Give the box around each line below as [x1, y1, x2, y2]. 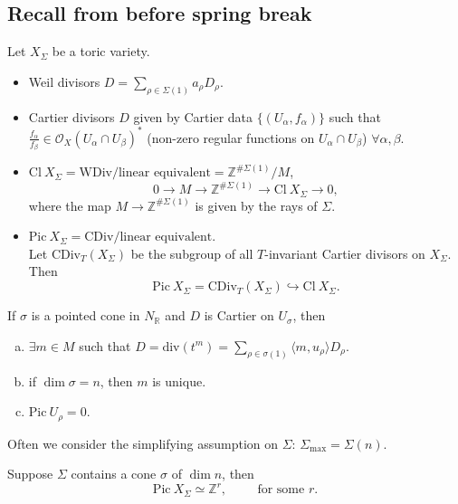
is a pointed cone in [31, 306, 140, 325]
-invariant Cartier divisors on [264, 243, 425, 262]
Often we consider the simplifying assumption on [7, 433, 279, 452]
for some [257, 483, 305, 497]
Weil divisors [28, 71, 100, 90]
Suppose [7, 464, 53, 483]
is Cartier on [204, 306, 274, 325]
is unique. [152, 371, 206, 390]
